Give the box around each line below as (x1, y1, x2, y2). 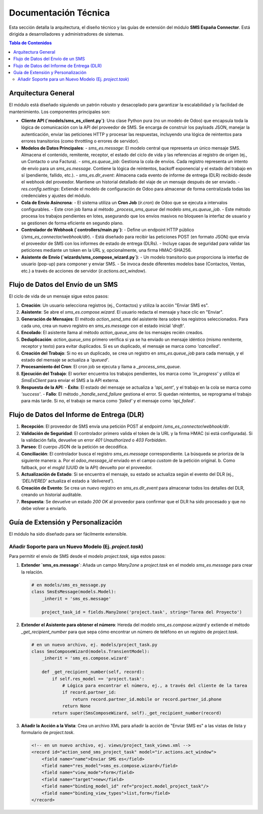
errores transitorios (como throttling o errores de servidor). (21, 138, 139, 144)
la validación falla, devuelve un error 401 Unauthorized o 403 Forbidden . (21, 437, 167, 443)
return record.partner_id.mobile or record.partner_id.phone (72, 696, 222, 702)
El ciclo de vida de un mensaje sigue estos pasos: (9, 293, 109, 299)
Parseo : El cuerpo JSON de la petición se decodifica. (21, 444, 128, 450)
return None (62, 703, 91, 709)
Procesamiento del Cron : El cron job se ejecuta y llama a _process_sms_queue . (21, 364, 181, 370)
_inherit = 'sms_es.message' (41, 596, 112, 601)
